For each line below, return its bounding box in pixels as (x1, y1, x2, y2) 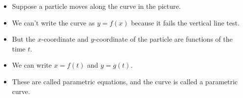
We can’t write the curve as (12, 17, 95, 27)
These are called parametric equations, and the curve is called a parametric (12, 76, 238, 86)
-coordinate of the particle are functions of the (94, 34, 233, 44)
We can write (12, 60, 52, 70)
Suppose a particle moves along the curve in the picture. (12, 1, 181, 11)
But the (12, 34, 36, 44)
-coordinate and (41, 34, 88, 44)
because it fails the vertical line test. (131, 17, 240, 27)
